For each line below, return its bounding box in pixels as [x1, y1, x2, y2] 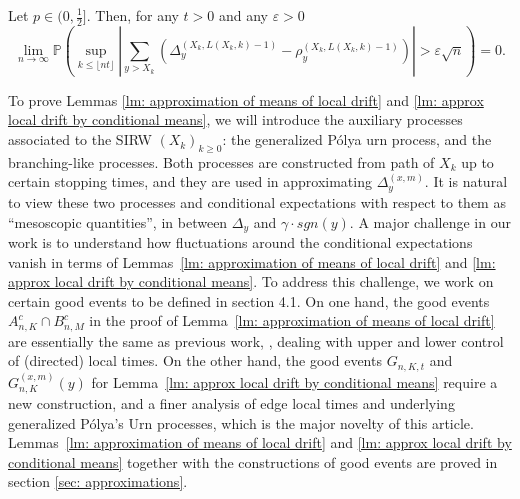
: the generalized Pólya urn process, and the [222, 129, 492, 150]
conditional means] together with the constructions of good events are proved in [8, 451, 498, 472]
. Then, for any [86, 5, 179, 25]
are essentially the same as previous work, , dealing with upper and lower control [8, 330, 504, 351]
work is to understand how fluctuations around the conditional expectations [8, 231, 473, 252]
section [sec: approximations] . [8, 471, 188, 492]
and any [218, 5, 269, 25]
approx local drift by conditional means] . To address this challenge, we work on [8, 271, 494, 292]
